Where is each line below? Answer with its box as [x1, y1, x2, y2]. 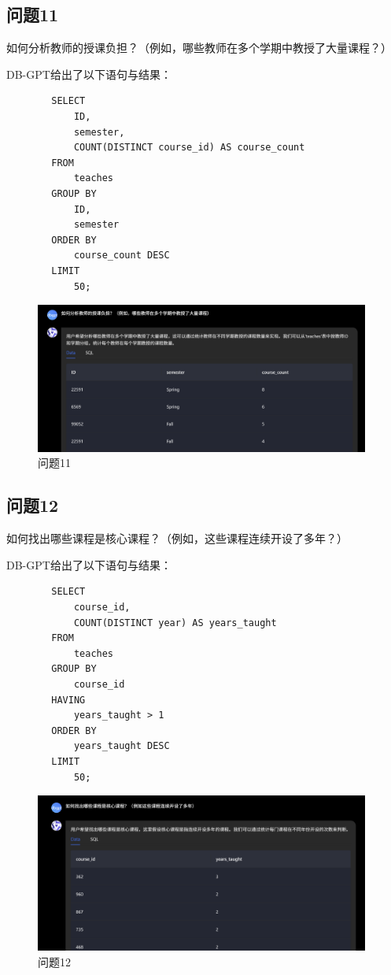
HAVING [51, 694, 86, 706]
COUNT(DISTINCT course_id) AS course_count [73, 142, 305, 154]
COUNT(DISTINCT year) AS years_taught [73, 617, 277, 628]
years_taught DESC [73, 740, 170, 752]
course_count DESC [73, 250, 170, 261]
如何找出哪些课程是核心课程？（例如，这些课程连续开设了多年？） [6, 530, 348, 547]
